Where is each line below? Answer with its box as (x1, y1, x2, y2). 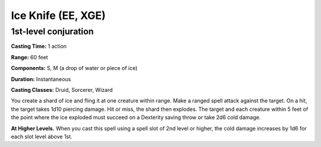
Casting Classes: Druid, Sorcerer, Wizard (11, 86, 113, 93)
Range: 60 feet (11, 53, 48, 60)
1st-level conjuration (11, 26, 94, 37)
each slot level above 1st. (11, 133, 73, 140)
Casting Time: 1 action (11, 43, 67, 50)
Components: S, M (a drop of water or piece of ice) (11, 65, 138, 72)
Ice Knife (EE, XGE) (11, 9, 106, 22)
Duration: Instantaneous (11, 75, 71, 82)
